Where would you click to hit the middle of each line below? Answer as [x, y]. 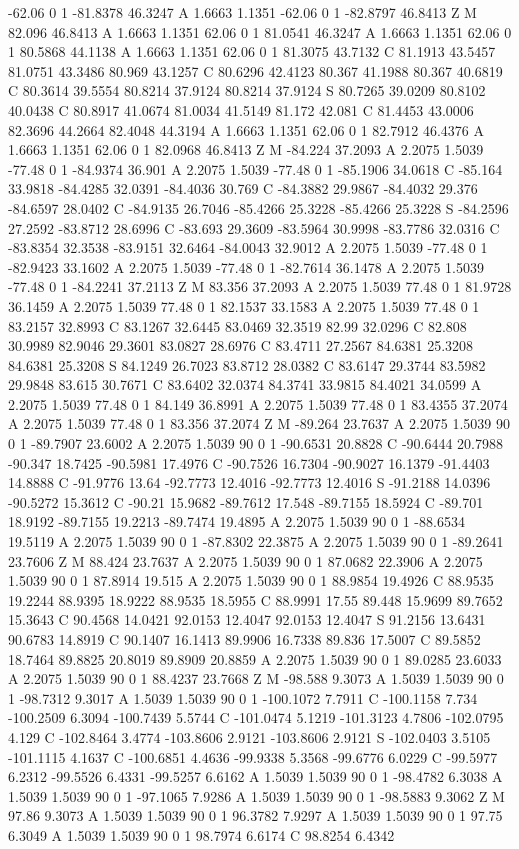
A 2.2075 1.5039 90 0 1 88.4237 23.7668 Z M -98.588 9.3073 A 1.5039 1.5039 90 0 [256, 678]
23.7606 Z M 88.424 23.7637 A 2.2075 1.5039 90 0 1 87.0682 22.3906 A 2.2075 [245, 560]
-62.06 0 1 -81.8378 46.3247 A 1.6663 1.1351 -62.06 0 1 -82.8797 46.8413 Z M [242, 12]
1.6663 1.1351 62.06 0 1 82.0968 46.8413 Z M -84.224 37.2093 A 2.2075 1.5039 [246, 149]
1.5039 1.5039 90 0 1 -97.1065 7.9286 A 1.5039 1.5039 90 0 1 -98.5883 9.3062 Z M [256, 795]
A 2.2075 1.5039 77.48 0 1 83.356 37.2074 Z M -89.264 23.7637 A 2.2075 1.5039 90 [259, 423]
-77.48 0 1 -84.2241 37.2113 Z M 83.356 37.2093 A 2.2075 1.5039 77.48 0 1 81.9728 [260, 286]
